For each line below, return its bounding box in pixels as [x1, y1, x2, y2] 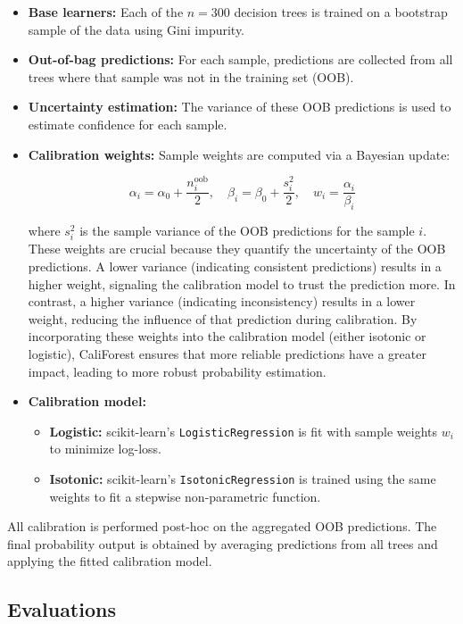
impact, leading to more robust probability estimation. [28, 362, 327, 380]
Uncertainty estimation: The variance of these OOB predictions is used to [28, 97, 451, 116]
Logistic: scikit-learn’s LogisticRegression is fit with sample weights [49, 421, 437, 440]
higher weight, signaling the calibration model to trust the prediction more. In [28, 274, 456, 293]
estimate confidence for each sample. [28, 114, 227, 133]
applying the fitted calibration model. [7, 552, 212, 570]
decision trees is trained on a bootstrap [234, 3, 448, 21]
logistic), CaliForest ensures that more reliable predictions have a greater [28, 344, 426, 362]
